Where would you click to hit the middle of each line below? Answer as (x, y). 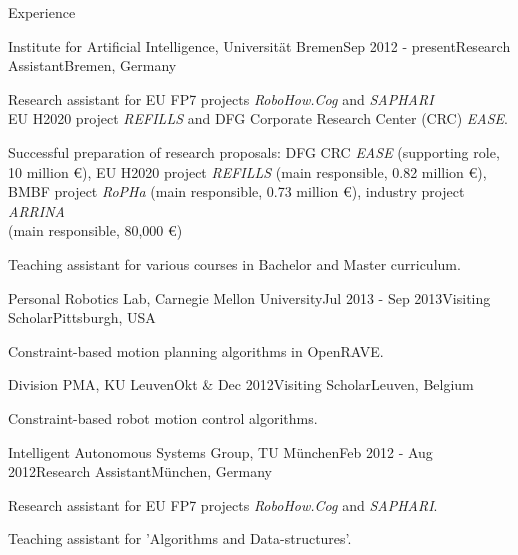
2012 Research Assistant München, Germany (140, 471)
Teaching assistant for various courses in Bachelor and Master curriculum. (234, 263)
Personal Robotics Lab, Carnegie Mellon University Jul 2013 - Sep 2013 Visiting (249, 297)
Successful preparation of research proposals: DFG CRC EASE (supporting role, (254, 151)
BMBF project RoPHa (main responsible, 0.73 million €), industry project (236, 191)
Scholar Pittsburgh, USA (82, 317)
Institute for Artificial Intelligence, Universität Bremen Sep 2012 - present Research (259, 45)
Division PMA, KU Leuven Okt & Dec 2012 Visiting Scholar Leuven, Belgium (241, 384)
